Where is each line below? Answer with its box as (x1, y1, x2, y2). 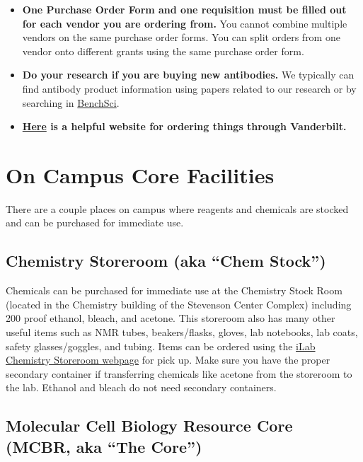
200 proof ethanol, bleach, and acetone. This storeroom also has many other (6, 311, 335, 325)
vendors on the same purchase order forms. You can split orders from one (22, 30, 340, 45)
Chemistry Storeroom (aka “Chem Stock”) (6, 250, 326, 272)
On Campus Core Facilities (6, 160, 275, 189)
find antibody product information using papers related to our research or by (22, 81, 357, 96)
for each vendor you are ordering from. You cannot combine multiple (22, 16, 347, 30)
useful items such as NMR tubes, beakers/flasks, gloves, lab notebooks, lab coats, (6, 325, 358, 340)
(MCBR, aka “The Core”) (6, 435, 202, 457)
